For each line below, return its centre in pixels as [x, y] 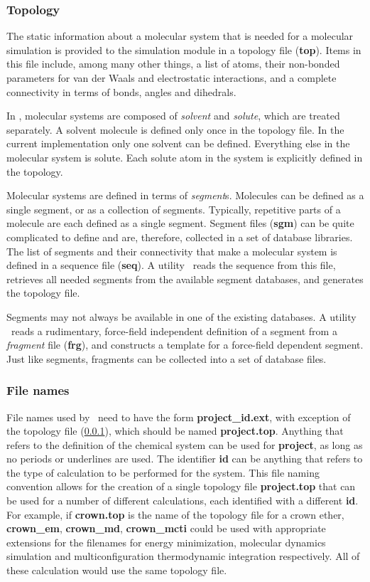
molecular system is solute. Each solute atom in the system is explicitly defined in [185, 157]
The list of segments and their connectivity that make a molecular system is [172, 251]
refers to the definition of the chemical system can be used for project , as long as [185, 444]
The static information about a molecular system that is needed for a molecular [180, 36]
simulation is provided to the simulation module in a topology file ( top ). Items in [184, 49]
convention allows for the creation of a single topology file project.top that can [181, 486]
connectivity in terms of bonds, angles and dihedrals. [121, 91]
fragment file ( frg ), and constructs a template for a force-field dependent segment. [185, 345]
